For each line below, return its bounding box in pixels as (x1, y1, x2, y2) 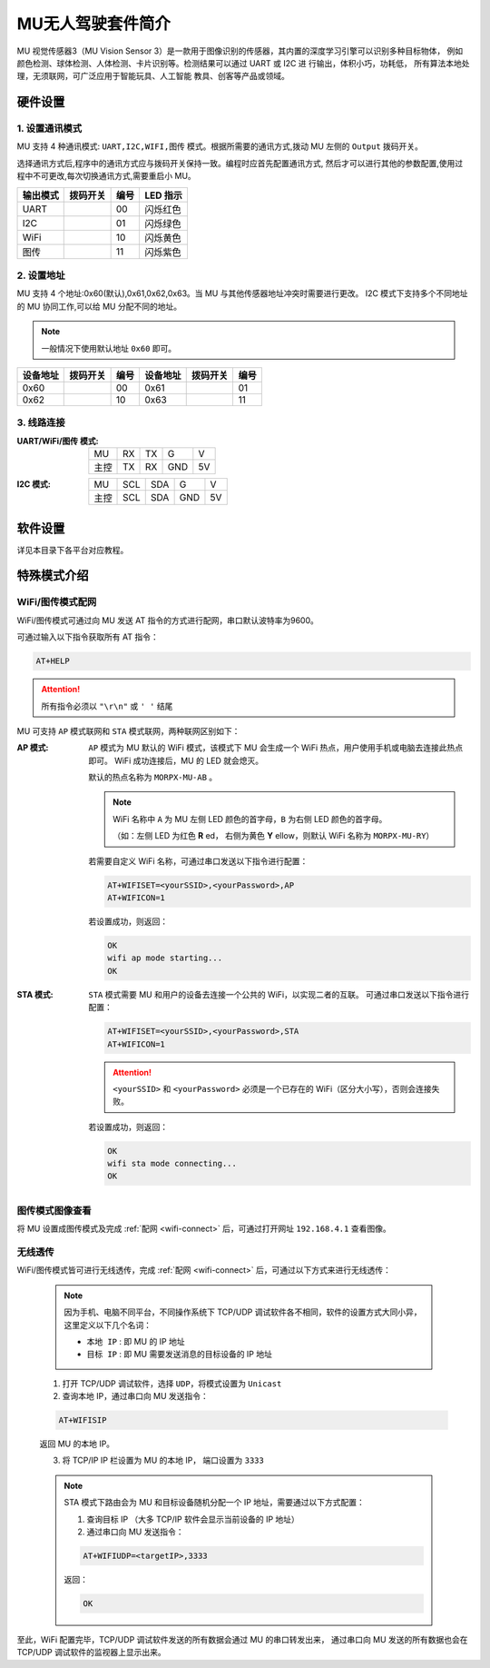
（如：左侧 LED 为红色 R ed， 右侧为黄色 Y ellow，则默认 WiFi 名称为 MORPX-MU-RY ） (113, 830, 435, 841)
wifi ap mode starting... (107, 953, 222, 963)
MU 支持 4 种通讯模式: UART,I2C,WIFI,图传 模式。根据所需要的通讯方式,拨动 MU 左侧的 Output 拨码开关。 (16, 141, 424, 152)
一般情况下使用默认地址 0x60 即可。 (41, 343, 177, 353)
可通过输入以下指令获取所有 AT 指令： (16, 631, 159, 642)
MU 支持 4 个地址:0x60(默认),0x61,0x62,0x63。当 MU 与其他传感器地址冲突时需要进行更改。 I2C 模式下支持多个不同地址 (16, 288, 468, 299)
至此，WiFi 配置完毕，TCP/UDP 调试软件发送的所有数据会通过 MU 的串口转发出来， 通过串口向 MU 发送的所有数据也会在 (16, 1633, 468, 1644)
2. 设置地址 (16, 269, 65, 282)
